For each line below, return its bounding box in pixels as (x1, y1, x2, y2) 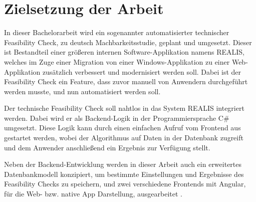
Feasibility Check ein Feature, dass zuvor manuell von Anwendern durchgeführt (4, 76, 248, 87)
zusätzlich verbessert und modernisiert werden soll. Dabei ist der (43, 66, 241, 77)
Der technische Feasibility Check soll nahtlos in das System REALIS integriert (4, 103, 244, 113)
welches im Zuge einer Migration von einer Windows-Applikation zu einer (4, 56, 230, 67)
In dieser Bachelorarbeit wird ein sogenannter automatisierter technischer (4, 27, 229, 38)
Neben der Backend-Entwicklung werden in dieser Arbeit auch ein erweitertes (4, 159, 242, 169)
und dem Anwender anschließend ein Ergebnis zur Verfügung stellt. (4, 142, 210, 152)
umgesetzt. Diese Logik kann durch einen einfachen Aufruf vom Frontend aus (4, 122, 241, 133)
